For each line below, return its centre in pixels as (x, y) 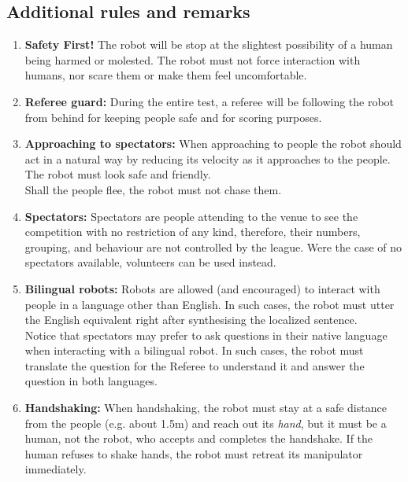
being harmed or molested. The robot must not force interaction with (193, 59)
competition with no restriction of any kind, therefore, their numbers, (193, 232)
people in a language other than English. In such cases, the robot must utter (210, 304)
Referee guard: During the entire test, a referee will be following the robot (210, 101)
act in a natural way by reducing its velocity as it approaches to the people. (208, 158)
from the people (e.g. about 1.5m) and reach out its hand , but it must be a (206, 423)
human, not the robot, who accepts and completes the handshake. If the (199, 438)
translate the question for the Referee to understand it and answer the (195, 365)
